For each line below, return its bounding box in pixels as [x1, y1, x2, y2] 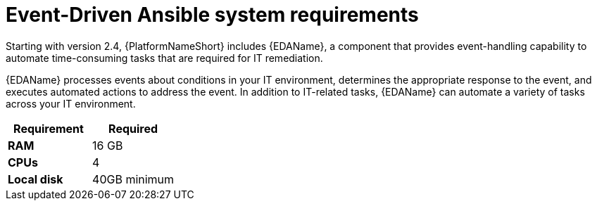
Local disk [8, 172, 63, 186]
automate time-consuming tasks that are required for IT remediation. [6, 51, 323, 64]
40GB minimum [92, 172, 175, 186]
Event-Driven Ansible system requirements [6, 3, 419, 27]
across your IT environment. [6, 97, 136, 110]
